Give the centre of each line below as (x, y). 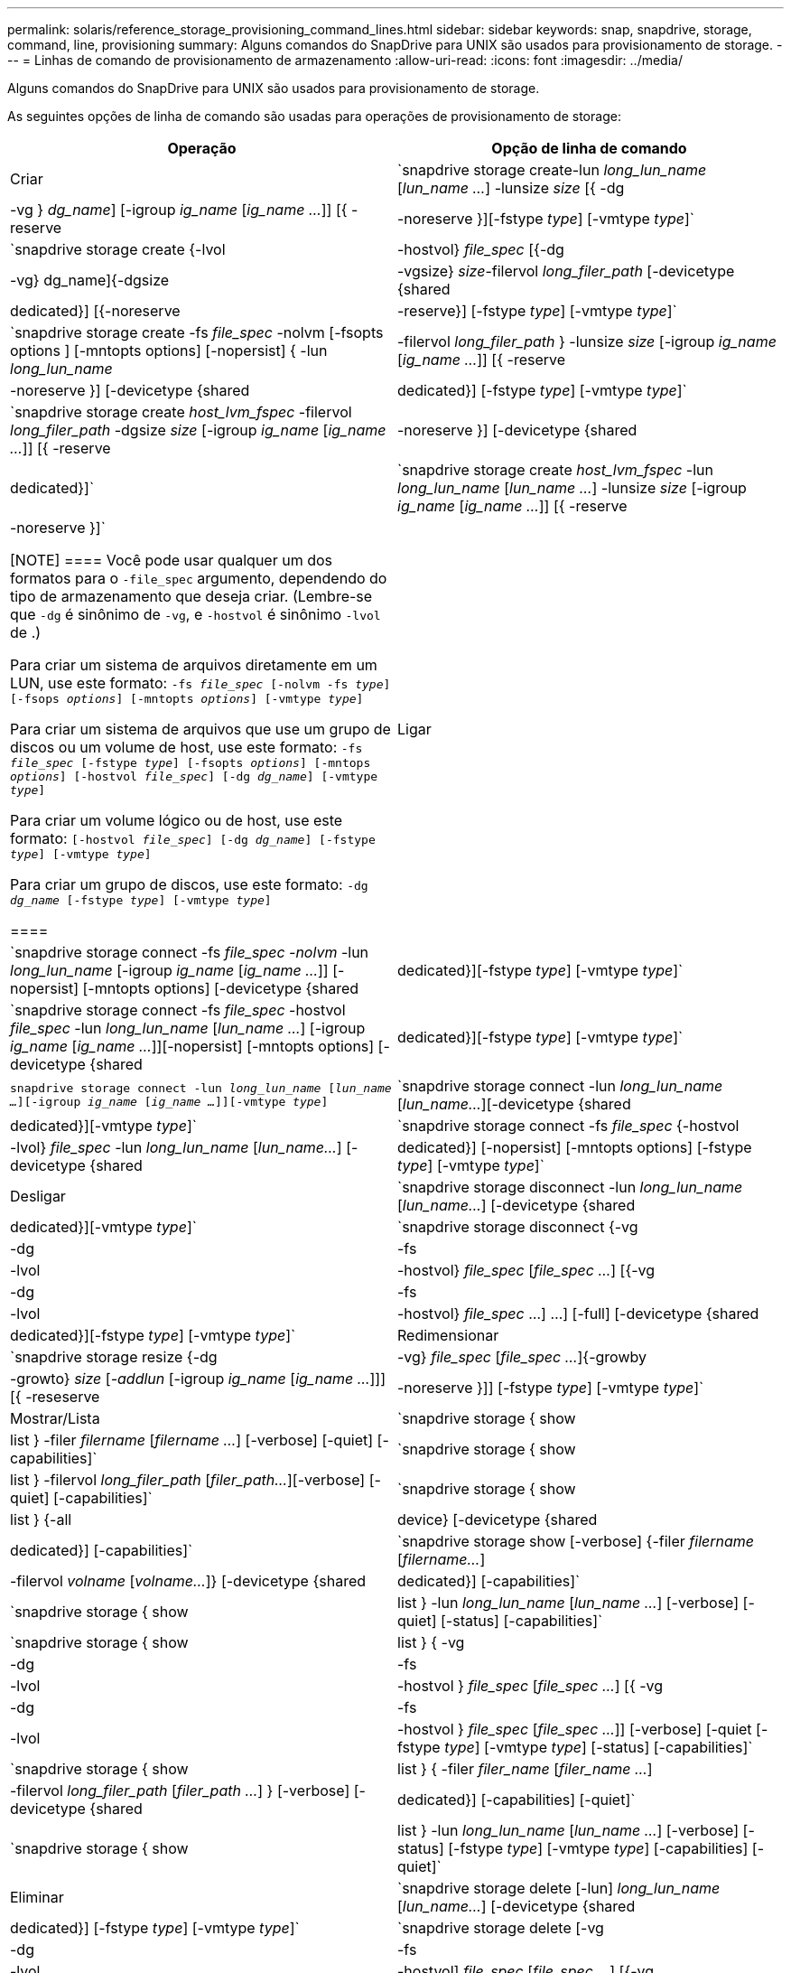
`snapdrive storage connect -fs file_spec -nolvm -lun (190, 952)
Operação (202, 148)
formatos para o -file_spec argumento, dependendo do (199, 578)
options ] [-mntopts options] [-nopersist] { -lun (169, 351)
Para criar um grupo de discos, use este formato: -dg (189, 884)
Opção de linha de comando (589, 148)
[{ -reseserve (55, 1397)
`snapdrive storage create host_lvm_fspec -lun (555, 470)
